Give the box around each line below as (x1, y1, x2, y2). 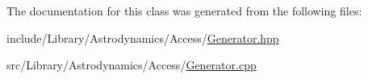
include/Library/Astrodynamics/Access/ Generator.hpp (6, 29, 279, 46)
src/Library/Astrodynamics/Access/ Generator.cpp (6, 56, 257, 73)
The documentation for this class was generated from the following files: (6, 2, 362, 19)
